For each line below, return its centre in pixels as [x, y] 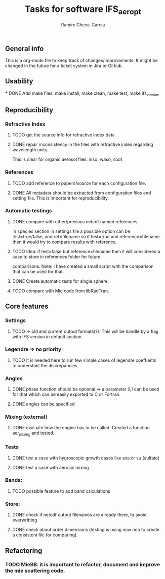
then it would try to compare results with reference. [64, 242]
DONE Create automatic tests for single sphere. [61, 281]
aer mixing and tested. [33, 434]
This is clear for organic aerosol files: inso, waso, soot [67, 159]
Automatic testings [29, 211]
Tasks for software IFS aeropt [83, 10]
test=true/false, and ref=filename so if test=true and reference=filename [86, 236]
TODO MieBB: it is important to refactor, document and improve [82, 565]
